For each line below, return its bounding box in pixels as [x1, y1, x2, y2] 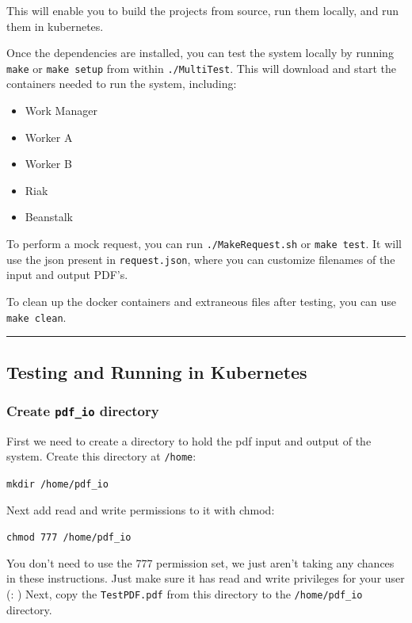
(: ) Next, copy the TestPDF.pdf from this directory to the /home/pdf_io [6, 586, 363, 602]
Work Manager [25, 102, 97, 119]
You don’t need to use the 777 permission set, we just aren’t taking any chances [6, 554, 395, 571]
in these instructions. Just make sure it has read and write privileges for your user [6, 570, 405, 587]
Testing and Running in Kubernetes [6, 359, 307, 384]
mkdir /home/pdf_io [6, 478, 109, 490]
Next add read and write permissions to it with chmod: [6, 501, 275, 518]
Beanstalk [25, 208, 73, 225]
